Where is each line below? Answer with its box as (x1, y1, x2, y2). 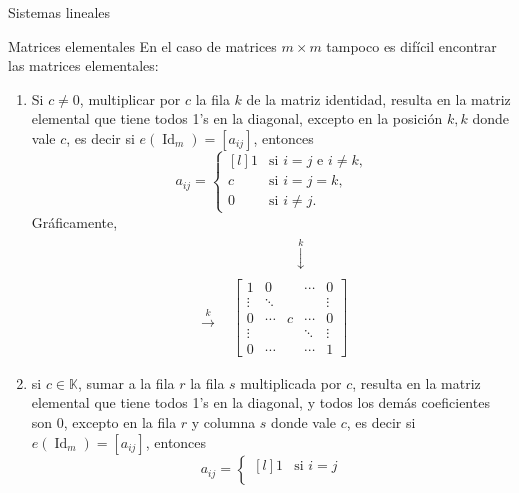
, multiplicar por (79, 88, 181, 109)
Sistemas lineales (8, 2, 111, 22)
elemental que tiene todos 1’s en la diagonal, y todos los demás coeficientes (31, 392, 490, 413)
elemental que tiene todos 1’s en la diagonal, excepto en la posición (31, 108, 443, 129)
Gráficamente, (31, 211, 118, 232)
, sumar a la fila (77, 372, 175, 393)
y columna (191, 411, 256, 432)
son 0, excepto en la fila (31, 411, 177, 432)
